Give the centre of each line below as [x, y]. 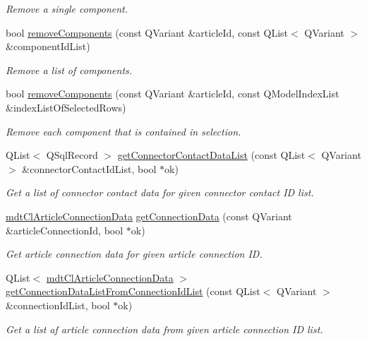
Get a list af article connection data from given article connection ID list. [164, 329]
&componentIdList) [48, 46]
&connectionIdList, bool [58, 305]
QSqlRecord [72, 155]
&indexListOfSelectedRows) [66, 107]
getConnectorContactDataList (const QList [211, 155]
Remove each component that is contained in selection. [124, 131]
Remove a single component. [67, 8]
